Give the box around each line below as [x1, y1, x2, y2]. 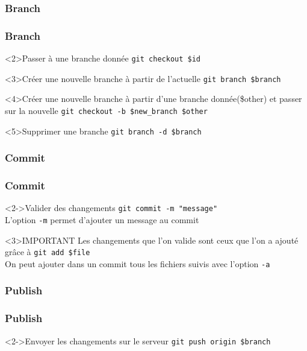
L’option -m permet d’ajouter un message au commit [5, 213, 199, 226]
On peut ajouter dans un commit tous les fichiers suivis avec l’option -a [5, 257, 270, 270]
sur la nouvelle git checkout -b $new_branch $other [5, 104, 208, 116]
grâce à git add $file [5, 245, 90, 258]
